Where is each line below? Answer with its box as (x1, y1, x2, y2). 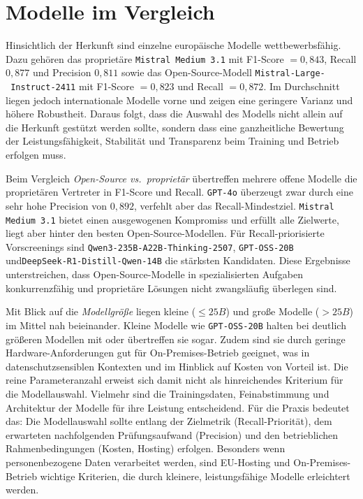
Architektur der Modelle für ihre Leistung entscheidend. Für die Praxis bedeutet (6, 400, 350, 414)
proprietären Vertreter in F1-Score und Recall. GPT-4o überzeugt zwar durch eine (6, 185, 353, 199)
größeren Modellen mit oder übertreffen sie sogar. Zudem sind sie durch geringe (6, 331, 346, 346)
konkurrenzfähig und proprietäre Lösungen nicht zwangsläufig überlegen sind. (6, 280, 337, 295)
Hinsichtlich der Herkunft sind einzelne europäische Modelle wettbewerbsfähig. (6, 38, 341, 52)
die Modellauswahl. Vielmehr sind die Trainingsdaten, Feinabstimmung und (6, 386, 329, 400)
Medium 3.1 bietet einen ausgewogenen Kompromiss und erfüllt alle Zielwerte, (6, 212, 339, 226)
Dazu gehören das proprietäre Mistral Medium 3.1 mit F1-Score (6, 51, 284, 66)
